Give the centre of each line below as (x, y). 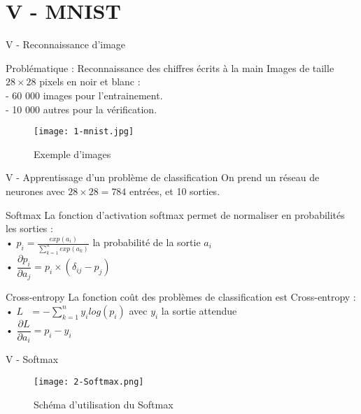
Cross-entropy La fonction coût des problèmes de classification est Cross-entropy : (181, 297)
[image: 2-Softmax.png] (89, 381)
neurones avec (35, 191)
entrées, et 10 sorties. (175, 191)
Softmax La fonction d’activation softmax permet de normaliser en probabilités (175, 214)
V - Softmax (32, 359)
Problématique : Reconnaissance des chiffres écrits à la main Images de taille (170, 67)
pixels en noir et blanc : (90, 81)
